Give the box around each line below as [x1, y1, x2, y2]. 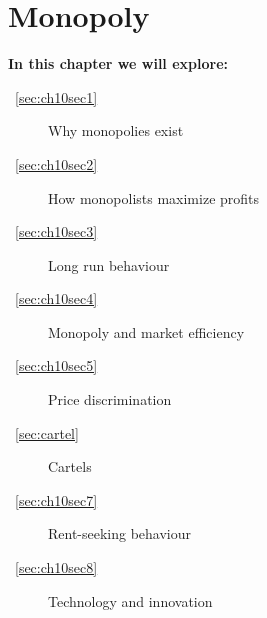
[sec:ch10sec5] [15, 355, 98, 376]
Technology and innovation [48, 590, 213, 611]
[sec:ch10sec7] [15, 489, 98, 510]
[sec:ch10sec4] [15, 288, 98, 309]
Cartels [48, 456, 92, 477]
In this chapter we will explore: [8, 53, 228, 74]
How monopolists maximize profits [48, 187, 260, 208]
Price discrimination [48, 389, 172, 410]
